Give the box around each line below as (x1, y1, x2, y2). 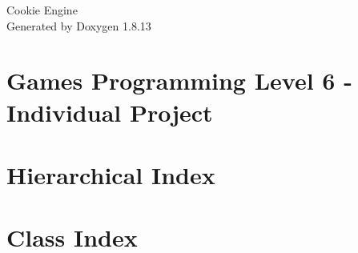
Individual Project (6, 95, 213, 128)
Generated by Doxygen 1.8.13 (6, 17, 151, 34)
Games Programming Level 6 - (6, 64, 352, 97)
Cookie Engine (6, 2, 78, 18)
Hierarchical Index (6, 158, 215, 191)
